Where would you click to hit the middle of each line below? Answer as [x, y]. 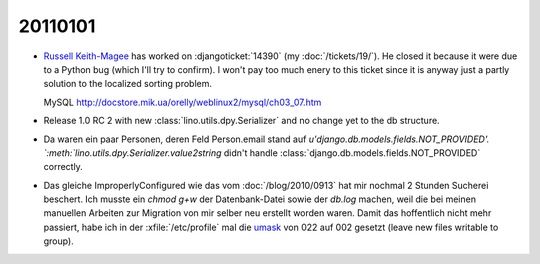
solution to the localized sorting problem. [127, 84]
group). [58, 241]
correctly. [63, 167]
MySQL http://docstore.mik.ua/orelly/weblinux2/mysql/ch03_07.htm [182, 102]
